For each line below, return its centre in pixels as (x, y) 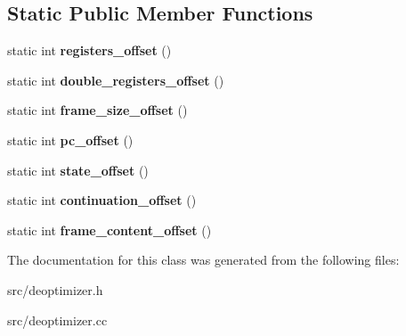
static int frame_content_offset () (110, 229)
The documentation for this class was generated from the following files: (203, 260)
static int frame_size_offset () (97, 110)
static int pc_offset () (70, 139)
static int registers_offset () (89, 50)
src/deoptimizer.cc (57, 320)
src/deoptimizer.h (55, 289)
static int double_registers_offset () (116, 80)
